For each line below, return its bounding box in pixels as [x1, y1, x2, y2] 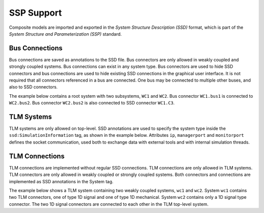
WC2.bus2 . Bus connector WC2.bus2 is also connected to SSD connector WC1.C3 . [9, 100, 175, 106]
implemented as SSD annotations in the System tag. [9, 178, 113, 184]
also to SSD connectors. [9, 84, 58, 90]
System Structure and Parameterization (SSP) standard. [9, 31, 122, 37]
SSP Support [9, 7, 62, 18]
